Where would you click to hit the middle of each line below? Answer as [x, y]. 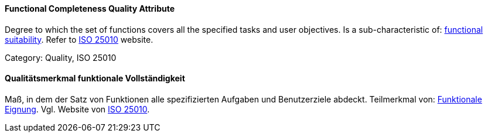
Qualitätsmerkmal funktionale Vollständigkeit [95, 78]
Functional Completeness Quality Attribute [90, 8]
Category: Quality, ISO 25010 [61, 57]
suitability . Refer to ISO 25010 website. [79, 39]
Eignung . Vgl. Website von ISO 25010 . [77, 109]
